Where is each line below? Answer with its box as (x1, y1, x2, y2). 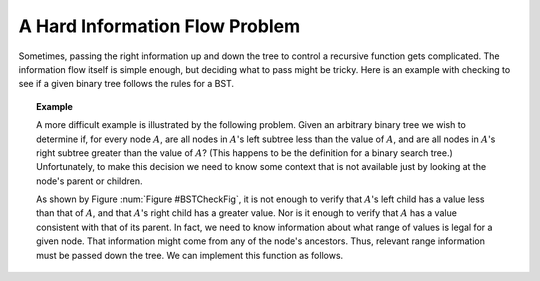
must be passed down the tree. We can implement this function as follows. (36, 249, 344, 261)
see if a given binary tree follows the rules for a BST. (18, 78, 235, 90)
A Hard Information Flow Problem (18, 15, 300, 37)
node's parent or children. (36, 175, 144, 187)
